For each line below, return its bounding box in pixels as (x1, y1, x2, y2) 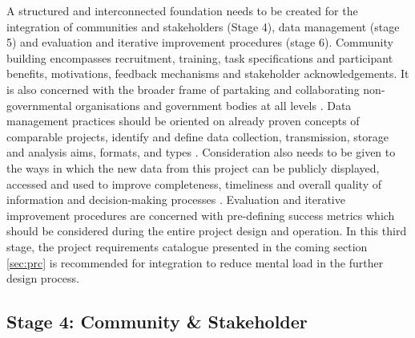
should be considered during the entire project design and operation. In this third (6, 222, 407, 239)
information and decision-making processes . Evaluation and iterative (6, 191, 345, 208)
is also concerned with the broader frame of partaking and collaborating (6, 80, 360, 97)
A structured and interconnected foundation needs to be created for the (6, 2, 358, 18)
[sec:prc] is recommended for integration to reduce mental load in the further (6, 254, 384, 271)
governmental (6, 96, 72, 113)
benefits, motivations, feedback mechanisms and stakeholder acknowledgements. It (6, 65, 409, 82)
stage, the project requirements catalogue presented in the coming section (6, 238, 368, 255)
